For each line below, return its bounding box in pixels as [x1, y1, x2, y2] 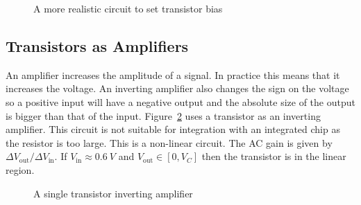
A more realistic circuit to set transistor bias [33, 1, 223, 15]
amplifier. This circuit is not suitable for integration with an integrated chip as [6, 122, 340, 136]
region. [6, 162, 35, 177]
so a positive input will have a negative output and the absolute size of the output [6, 94, 355, 109]
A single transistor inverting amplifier [33, 186, 193, 200]
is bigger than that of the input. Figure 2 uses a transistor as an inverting [6, 108, 321, 123]
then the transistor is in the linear [201, 149, 346, 163]
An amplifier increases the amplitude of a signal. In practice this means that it [6, 67, 340, 82]
